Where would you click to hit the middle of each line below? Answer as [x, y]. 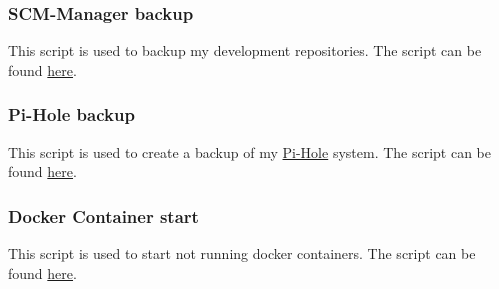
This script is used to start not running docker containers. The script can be [242, 253]
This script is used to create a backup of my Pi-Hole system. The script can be [250, 151]
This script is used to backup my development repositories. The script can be [245, 50]
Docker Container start [103, 215]
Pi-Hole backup [71, 114]
